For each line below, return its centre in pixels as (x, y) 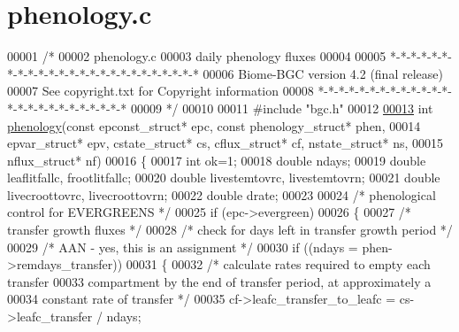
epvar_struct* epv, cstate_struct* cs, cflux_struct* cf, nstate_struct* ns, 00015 (226, 143)
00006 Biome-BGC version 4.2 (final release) (323, 73)
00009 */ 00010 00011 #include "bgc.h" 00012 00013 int (282, 108)
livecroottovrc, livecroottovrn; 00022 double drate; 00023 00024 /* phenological (222, 194)
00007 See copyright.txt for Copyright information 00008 (161, 91)
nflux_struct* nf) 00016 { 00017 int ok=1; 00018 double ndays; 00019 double (217, 160)
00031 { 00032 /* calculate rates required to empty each (278, 264)
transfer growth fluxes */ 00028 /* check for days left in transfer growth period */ (230, 230)
